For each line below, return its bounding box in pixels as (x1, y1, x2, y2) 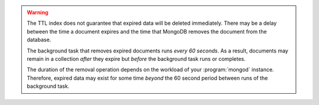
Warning (27, 9, 48, 16)
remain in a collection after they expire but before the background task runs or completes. (27, 55, 246, 62)
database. (27, 36, 51, 44)
